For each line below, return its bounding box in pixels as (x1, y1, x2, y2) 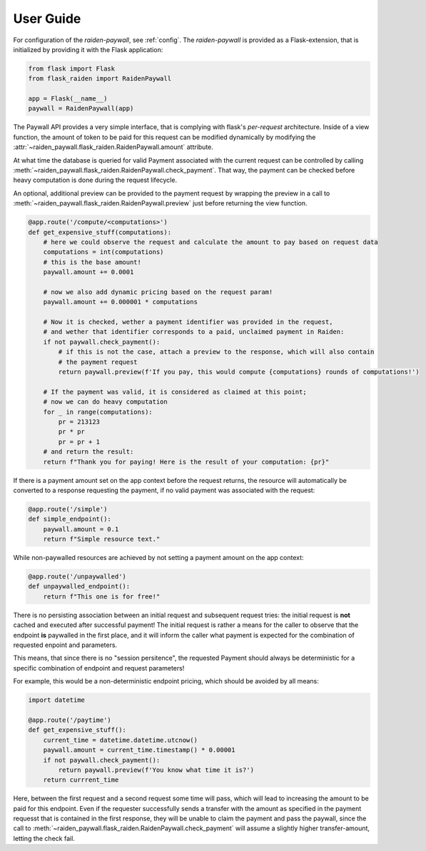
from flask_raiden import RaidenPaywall (28, 75, 171, 83)
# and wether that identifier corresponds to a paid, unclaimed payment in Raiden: (43, 328, 345, 336)
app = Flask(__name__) (28, 95, 108, 103)
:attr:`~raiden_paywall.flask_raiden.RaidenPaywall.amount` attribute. (13, 143, 214, 151)
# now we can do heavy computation (43, 398, 168, 406)
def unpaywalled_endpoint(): (28, 582, 131, 591)
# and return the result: (43, 448, 134, 456)
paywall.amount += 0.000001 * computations (43, 298, 198, 306)
